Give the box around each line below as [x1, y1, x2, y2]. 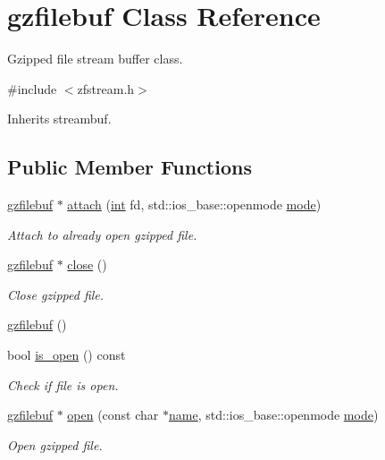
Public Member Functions [7, 153, 252, 181]
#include [7, 79, 57, 98]
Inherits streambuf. [7, 109, 112, 128]
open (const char [67, 405, 159, 424]
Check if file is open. [7, 375, 119, 394]
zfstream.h [77, 79, 135, 98]
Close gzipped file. [7, 285, 105, 303]
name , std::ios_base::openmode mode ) [169, 405, 379, 424]
